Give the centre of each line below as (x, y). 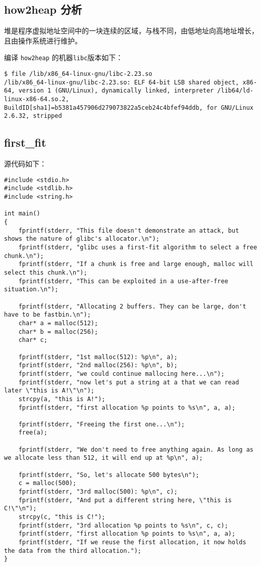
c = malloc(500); (47, 483)
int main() (22, 214)
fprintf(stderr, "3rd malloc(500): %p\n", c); (98, 492)
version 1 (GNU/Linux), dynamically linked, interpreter (116, 91)
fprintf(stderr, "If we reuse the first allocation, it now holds (132, 542)
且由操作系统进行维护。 (43, 40)
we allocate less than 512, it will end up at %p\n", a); (103, 458)
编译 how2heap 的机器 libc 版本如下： (64, 57)
